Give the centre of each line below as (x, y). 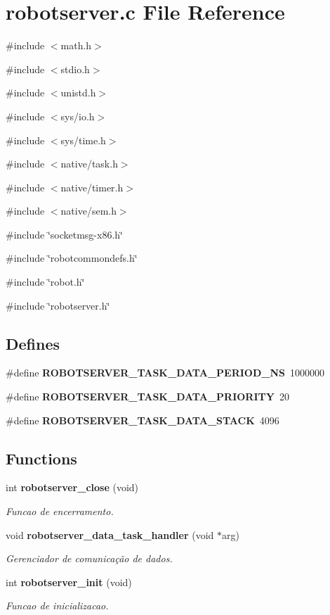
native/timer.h (92, 187)
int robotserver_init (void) (69, 582)
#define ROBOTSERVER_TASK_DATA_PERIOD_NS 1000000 (165, 373)
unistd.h (78, 93)
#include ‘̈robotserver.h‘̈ (58, 305)
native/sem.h (88, 211)
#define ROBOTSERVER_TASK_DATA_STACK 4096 (143, 420)
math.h (76, 45)
